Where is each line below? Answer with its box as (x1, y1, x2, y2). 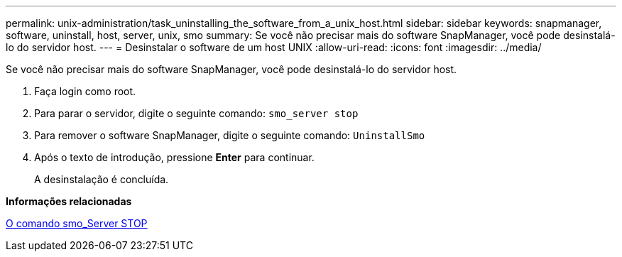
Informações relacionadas (6, 195, 132, 207)
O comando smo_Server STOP (6, 217, 148, 229)
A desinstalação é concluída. (34, 173, 169, 185)
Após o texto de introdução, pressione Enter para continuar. (34, 151, 315, 163)
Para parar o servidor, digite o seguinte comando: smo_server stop (34, 107, 359, 119)
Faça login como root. (34, 85, 136, 97)
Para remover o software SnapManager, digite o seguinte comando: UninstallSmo (34, 129, 425, 141)
